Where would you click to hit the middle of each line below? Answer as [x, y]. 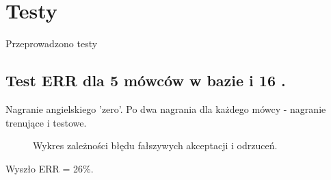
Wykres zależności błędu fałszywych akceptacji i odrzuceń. [155, 145]
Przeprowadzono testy [52, 43]
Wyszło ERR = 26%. [50, 168]
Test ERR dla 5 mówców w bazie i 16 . [146, 80]
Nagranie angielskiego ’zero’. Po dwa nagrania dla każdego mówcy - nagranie [166, 108]
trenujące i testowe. [46, 122]
